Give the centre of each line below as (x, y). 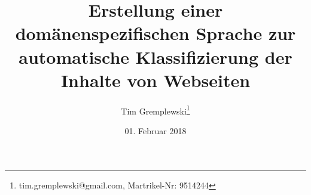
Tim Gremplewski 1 (155, 110)
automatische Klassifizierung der (155, 56)
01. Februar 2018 (155, 130)
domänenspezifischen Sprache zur (155, 33)
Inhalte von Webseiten (155, 80)
